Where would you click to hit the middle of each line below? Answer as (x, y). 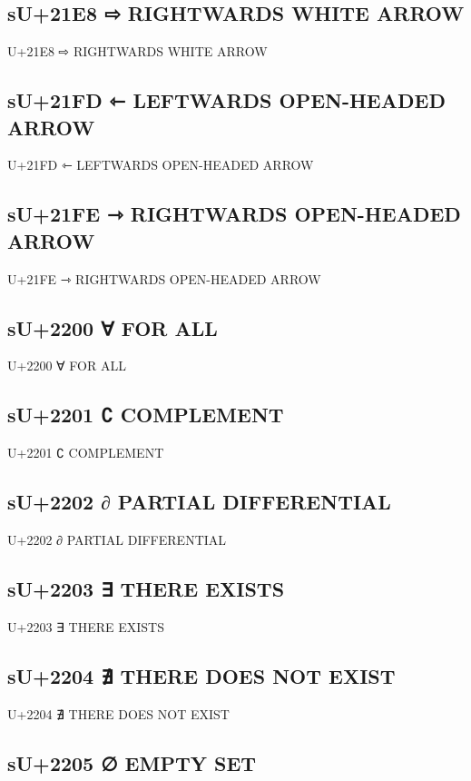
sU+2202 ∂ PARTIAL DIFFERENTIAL (199, 502)
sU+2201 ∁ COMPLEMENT (146, 415)
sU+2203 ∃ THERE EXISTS (146, 588)
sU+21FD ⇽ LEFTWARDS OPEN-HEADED (226, 100)
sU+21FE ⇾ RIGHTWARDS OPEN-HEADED (234, 214)
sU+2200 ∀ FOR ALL (113, 327)
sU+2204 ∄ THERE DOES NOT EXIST (201, 675)
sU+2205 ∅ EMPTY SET (132, 762)
